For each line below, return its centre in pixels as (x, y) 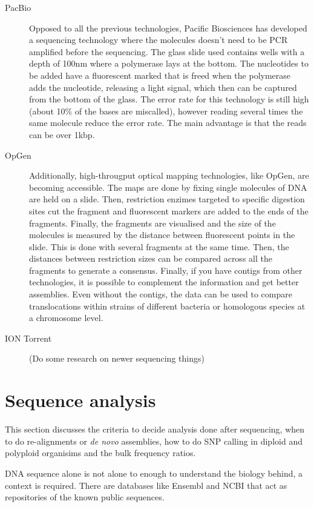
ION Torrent (28, 338)
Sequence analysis (80, 400)
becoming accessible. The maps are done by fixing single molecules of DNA (168, 187)
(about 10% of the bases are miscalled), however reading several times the (166, 111)
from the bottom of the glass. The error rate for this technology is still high (169, 99)
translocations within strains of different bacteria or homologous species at (167, 306)
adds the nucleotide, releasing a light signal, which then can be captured (163, 87)
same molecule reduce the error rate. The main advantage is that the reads (168, 123)
